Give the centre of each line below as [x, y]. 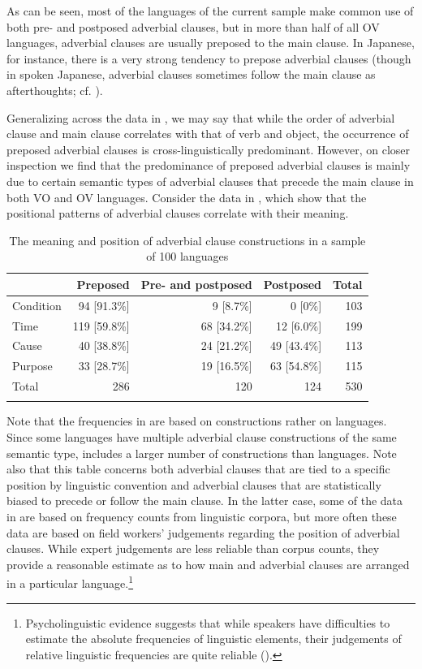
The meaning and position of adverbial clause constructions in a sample [187, 240]
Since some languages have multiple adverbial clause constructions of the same [202, 437]
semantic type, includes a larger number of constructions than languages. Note [202, 453]
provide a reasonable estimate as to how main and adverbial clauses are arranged [208, 564]
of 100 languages [187, 256]
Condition [37, 305]
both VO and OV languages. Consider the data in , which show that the [187, 197]
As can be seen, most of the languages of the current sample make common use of [210, 11]
